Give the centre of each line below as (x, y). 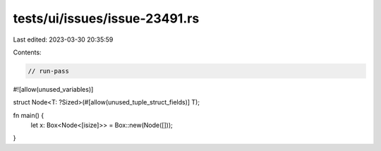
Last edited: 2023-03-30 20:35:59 (63, 40)
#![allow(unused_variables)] (53, 89)
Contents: (27, 52)
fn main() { (29, 115)
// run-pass (49, 71)
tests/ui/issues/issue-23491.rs (106, 18)
